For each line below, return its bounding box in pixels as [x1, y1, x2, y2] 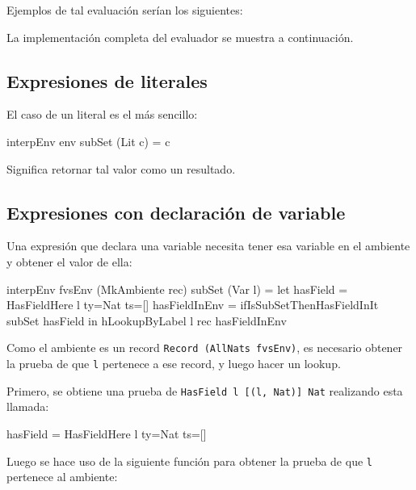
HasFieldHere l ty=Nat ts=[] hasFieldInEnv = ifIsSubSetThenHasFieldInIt [6, 296, 379, 313]
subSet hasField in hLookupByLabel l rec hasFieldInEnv [6, 312, 287, 329]
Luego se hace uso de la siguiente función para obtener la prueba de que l [6, 452, 372, 469]
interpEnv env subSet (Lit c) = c [6, 132, 170, 149]
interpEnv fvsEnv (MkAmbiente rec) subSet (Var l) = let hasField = [6, 280, 348, 297]
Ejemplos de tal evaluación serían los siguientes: [6, 2, 243, 18]
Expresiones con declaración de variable [6, 199, 346, 224]
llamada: [6, 398, 49, 415]
